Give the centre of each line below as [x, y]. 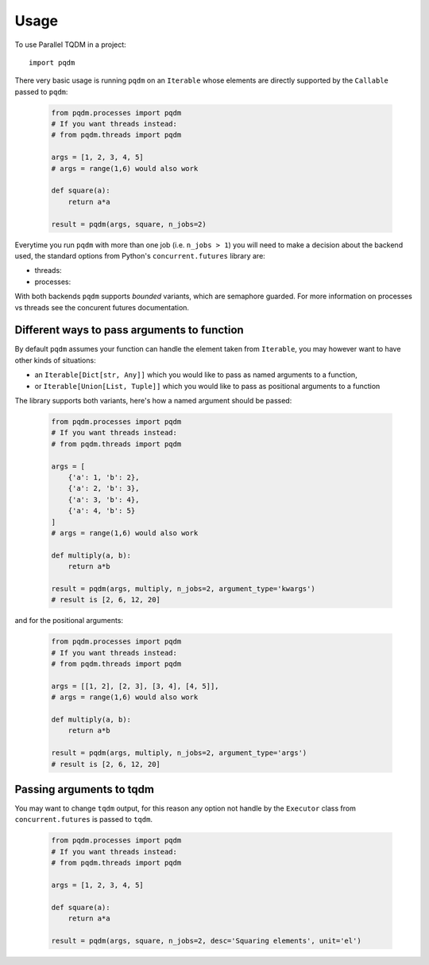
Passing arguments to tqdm [85, 789]
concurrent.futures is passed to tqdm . [83, 819]
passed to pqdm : [41, 91]
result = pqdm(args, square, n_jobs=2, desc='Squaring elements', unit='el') [206, 940]
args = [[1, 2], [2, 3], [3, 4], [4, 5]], [135, 686]
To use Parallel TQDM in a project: [70, 45]
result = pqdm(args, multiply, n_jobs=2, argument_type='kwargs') [183, 588]
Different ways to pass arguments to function [129, 330]
